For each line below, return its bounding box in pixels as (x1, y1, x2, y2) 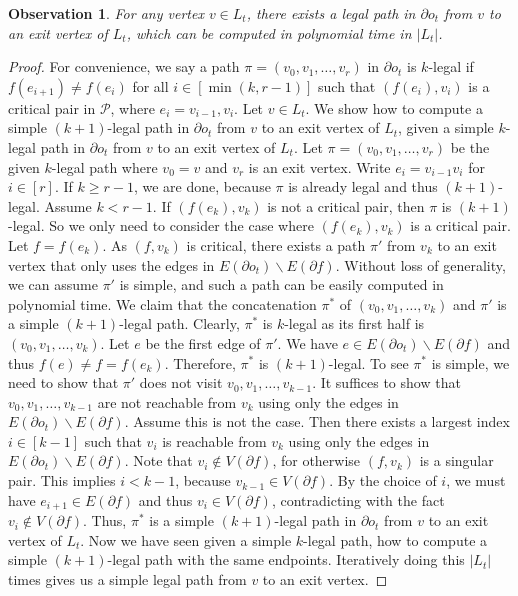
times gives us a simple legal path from (8, 568, 247, 589)
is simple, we (431, 352, 510, 373)
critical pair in (8, 97, 96, 118)
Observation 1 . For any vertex (8, 3, 204, 23)
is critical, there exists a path (186, 234, 366, 255)
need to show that (8, 372, 119, 393)
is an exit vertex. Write (248, 156, 391, 177)
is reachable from (162, 430, 267, 451)
